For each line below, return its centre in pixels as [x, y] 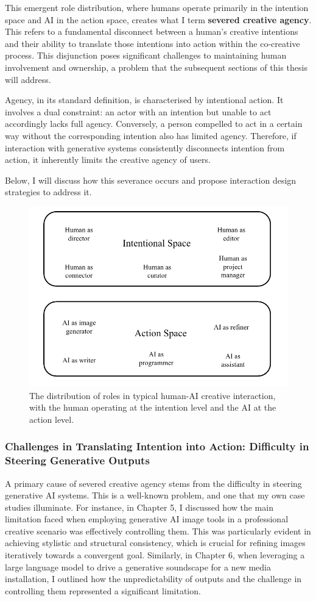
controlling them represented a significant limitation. [103, 590]
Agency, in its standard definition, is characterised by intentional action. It [144, 100]
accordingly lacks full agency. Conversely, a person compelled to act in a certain [154, 124]
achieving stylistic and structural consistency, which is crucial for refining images [155, 543]
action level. [52, 419]
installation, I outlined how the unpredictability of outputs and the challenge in [153, 579]
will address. [28, 79]
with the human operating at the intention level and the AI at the [153, 407]
